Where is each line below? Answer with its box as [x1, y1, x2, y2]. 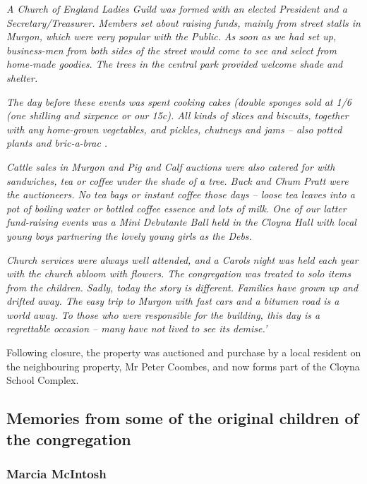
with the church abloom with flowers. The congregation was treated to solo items [6, 266, 351, 281]
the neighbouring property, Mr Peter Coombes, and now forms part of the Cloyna [6, 358, 360, 373]
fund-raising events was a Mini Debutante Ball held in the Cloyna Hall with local [6, 214, 356, 229]
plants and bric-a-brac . [6, 135, 108, 150]
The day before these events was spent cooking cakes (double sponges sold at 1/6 [6, 94, 351, 109]
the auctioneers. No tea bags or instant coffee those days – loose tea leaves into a [6, 187, 355, 202]
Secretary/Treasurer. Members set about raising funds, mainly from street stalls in [6, 15, 361, 30]
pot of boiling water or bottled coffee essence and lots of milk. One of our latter [6, 200, 347, 215]
